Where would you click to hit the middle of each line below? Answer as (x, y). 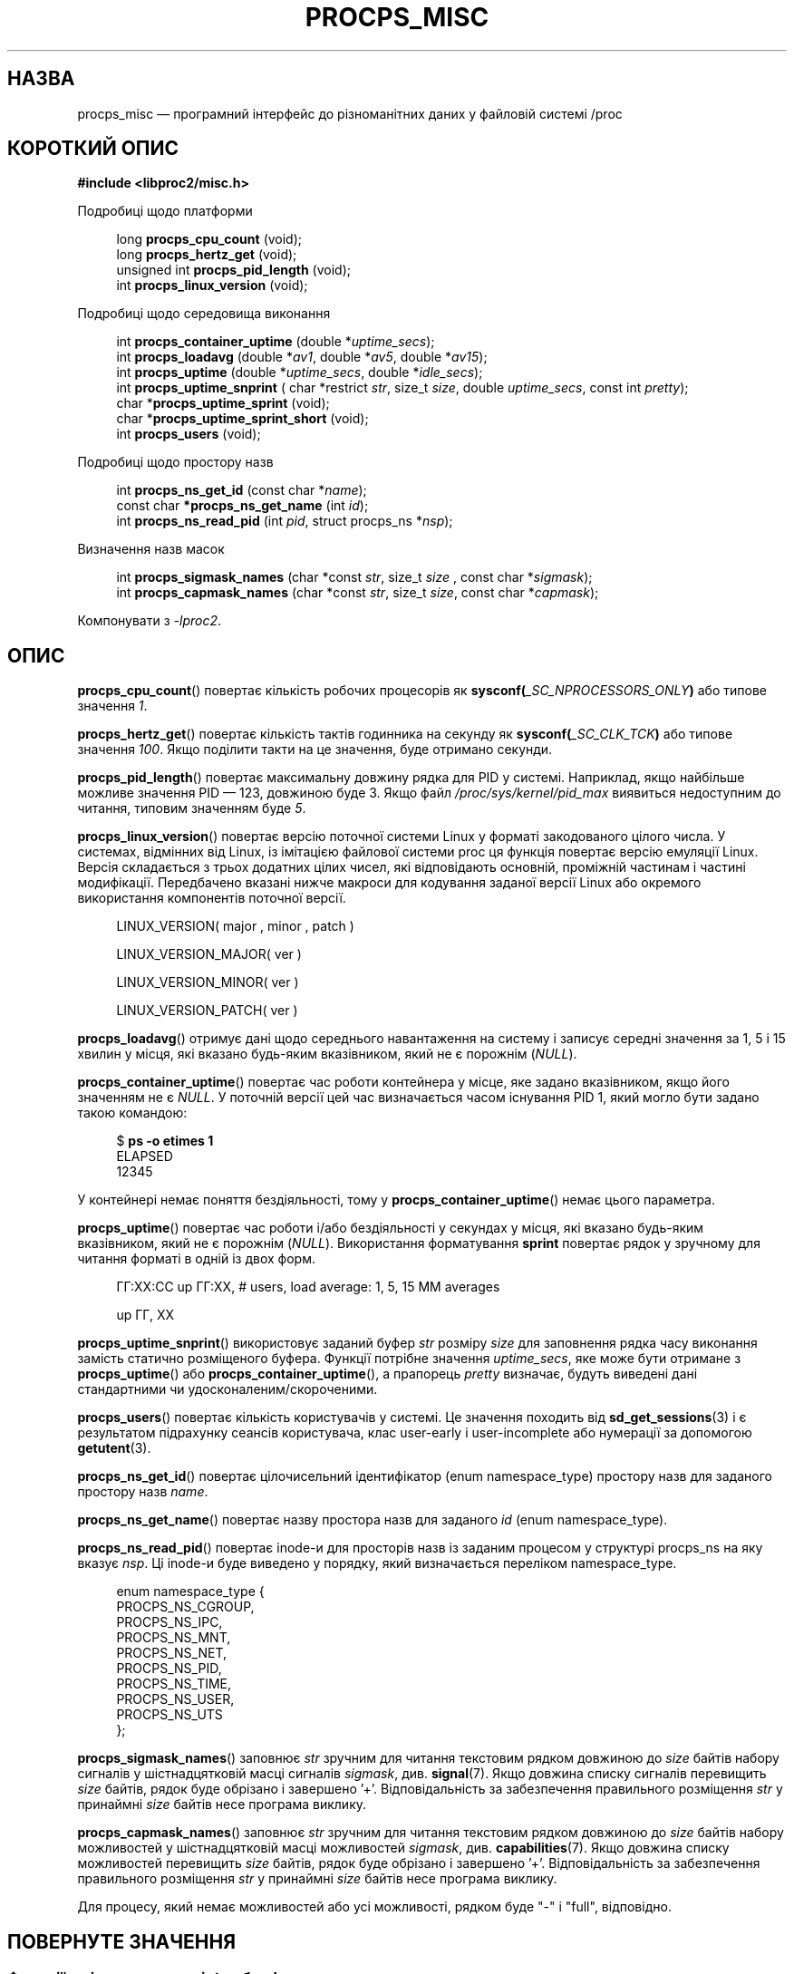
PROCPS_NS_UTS (169, 1715)
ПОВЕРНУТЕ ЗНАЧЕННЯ (122, 1941)
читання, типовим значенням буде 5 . (192, 808)
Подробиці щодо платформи (165, 211)
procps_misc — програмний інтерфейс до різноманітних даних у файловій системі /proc (350, 113)
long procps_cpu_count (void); (209, 239)
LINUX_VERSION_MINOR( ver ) (208, 982)
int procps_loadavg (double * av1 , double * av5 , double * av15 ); (302, 357)
